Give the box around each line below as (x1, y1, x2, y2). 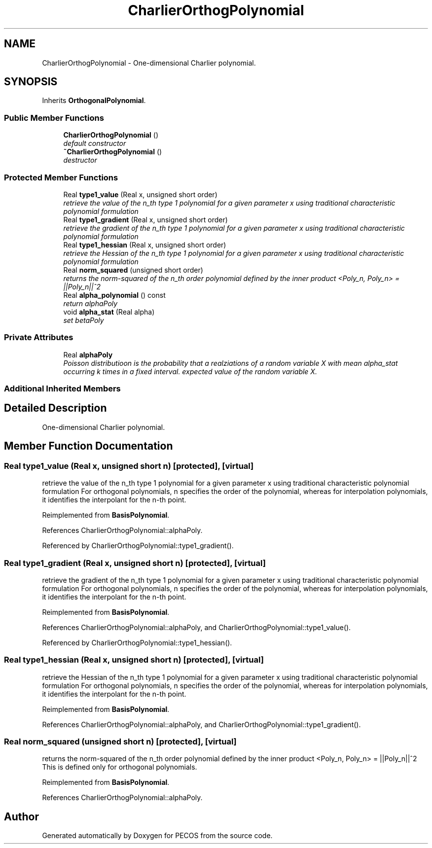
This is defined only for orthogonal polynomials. (42, 763, 197, 772)
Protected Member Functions (4, 172, 118, 182)
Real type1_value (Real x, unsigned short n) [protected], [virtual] (4, 460, 254, 471)
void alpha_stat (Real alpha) (63, 307, 155, 316)
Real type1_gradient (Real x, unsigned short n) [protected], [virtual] (4, 558, 266, 568)
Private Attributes (4, 332, 73, 343)
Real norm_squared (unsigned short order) (63, 265, 203, 274)
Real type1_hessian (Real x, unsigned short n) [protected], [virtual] (4, 655, 264, 665)
